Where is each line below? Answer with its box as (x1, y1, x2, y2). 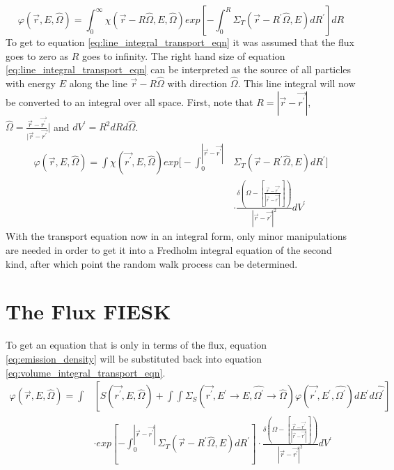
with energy (6, 76, 56, 90)
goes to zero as (6, 48, 68, 63)
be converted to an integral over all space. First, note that (6, 94, 253, 109)
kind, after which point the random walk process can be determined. (6, 256, 298, 271)
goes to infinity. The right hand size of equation (81, 48, 285, 63)
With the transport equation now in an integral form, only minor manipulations (6, 229, 347, 243)
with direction (167, 76, 228, 90)
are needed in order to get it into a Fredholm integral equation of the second (6, 243, 332, 257)
